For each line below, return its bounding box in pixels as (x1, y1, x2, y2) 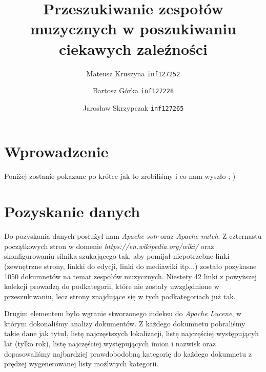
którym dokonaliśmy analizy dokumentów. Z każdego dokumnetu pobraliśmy (4, 318, 245, 328)
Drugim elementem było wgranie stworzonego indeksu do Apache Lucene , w (4, 308, 242, 319)
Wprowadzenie (4, 141, 109, 162)
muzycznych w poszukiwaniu (30, 18, 237, 39)
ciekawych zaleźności (59, 38, 208, 59)
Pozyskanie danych (4, 201, 140, 222)
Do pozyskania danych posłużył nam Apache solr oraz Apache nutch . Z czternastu (4, 231, 262, 241)
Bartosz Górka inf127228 (92, 85, 174, 96)
